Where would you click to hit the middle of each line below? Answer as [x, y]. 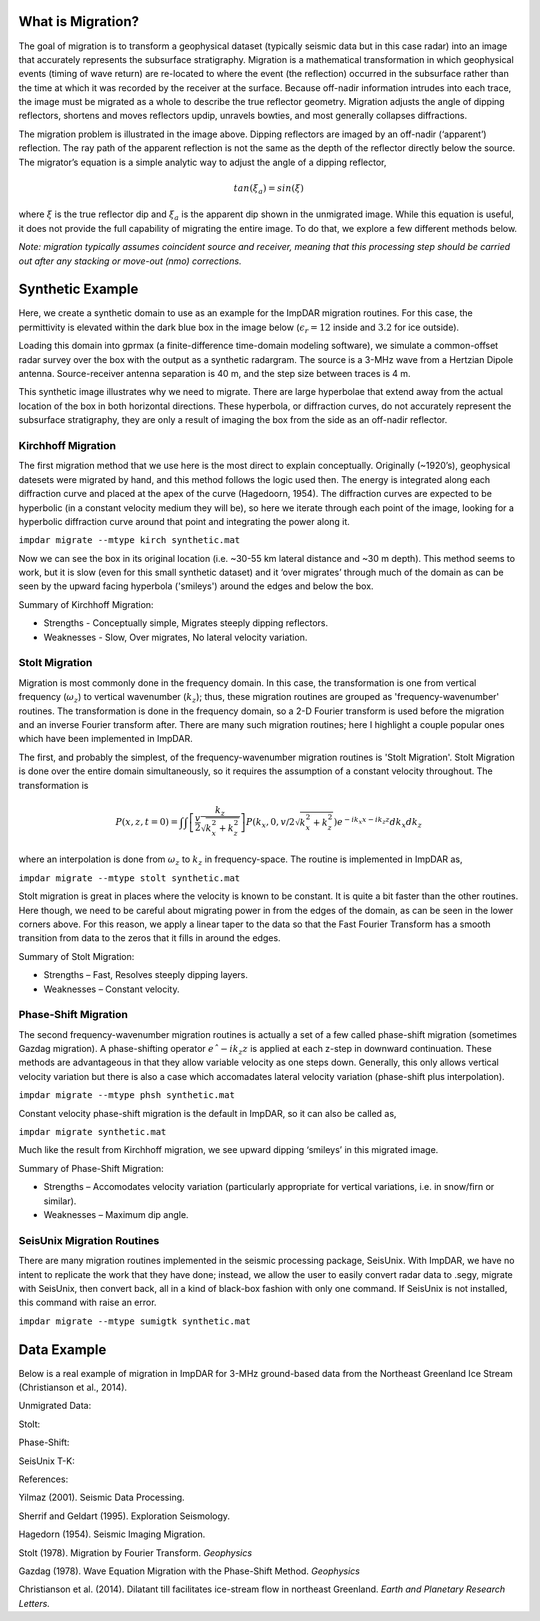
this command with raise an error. [87, 1302]
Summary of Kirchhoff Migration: [86, 604]
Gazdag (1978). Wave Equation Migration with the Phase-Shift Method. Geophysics [189, 1571]
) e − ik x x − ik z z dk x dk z [378, 822]
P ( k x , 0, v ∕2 [270, 823]
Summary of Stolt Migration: [76, 956]
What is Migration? [79, 21]
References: [43, 1479]
